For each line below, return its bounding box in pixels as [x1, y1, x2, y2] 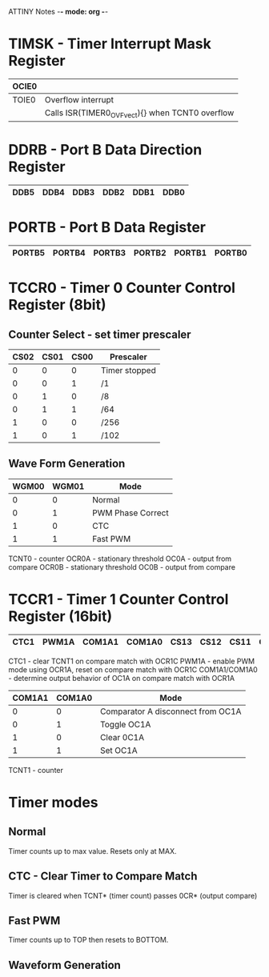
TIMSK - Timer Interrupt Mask [8, 35, 212, 53]
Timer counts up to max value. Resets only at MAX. [8, 846, 177, 855]
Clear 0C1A [99, 731, 145, 743]
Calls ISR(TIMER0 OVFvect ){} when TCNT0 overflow [44, 107, 235, 120]
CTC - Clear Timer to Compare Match [8, 870, 198, 883]
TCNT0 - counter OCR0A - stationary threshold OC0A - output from [8, 554, 232, 563]
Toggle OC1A [99, 719, 151, 730]
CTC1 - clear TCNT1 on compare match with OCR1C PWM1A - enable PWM [8, 656, 255, 666]
